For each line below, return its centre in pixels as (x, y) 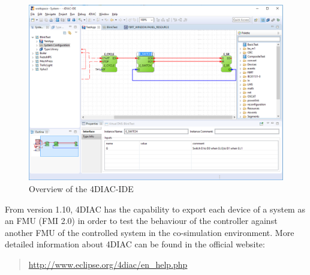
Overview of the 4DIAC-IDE (81, 188)
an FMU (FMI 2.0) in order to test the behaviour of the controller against (141, 221)
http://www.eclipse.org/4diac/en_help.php (108, 264)
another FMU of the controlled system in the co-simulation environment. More (150, 232)
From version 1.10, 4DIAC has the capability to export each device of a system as (155, 209)
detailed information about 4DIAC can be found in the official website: (135, 244)
